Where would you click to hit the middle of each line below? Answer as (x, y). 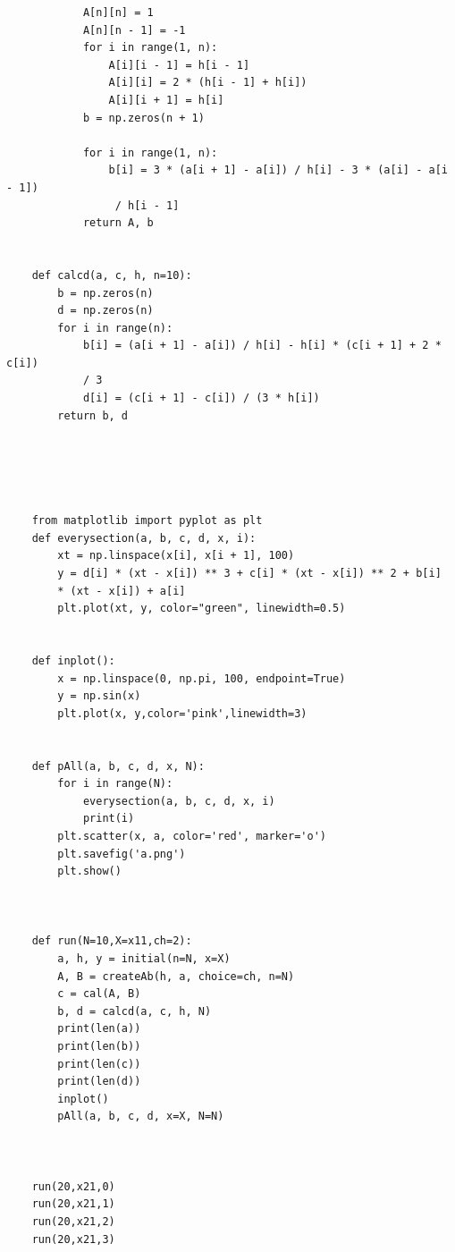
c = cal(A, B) (99, 994)
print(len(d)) (99, 1082)
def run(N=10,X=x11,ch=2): (112, 941)
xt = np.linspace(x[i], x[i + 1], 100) (176, 556)
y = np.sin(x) (99, 696)
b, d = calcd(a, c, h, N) (135, 1011)
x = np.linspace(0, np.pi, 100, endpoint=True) (202, 678)
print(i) (109, 819)
